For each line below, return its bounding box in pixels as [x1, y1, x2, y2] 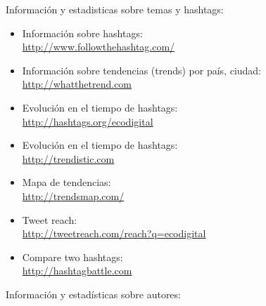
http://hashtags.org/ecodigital [22, 114, 153, 128]
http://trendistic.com [22, 151, 115, 166]
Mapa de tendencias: [22, 175, 111, 189]
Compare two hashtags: [22, 249, 123, 264]
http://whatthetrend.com [22, 76, 132, 91]
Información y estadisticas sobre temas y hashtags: [6, 2, 224, 16]
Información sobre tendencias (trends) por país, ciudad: [22, 62, 262, 77]
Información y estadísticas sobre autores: [6, 286, 181, 301]
